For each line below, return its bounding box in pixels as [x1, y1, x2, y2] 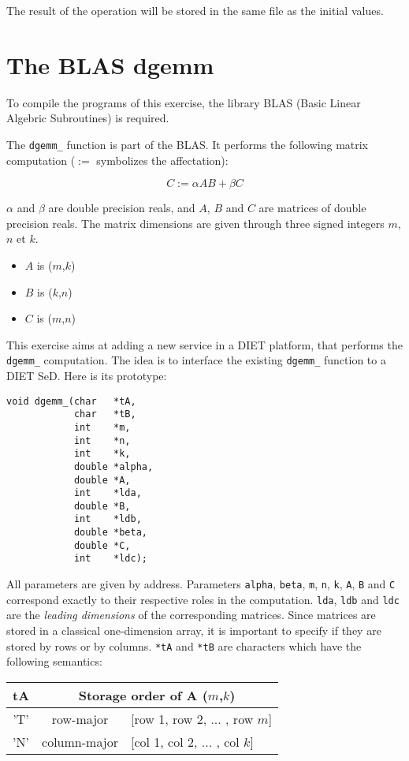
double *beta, [73, 527, 147, 539]
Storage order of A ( [78, 685, 208, 704]
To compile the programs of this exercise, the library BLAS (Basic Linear [6, 94, 361, 110]
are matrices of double [258, 200, 366, 216]
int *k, [73, 448, 131, 460]
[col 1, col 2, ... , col [131, 732, 240, 751]
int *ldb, [73, 513, 142, 525]
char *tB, [73, 408, 136, 420]
